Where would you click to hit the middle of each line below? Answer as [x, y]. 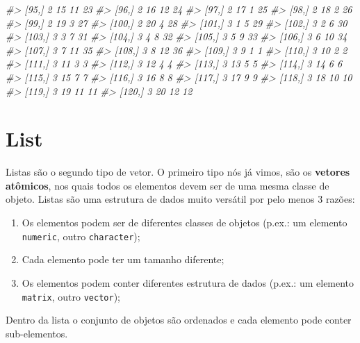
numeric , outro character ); [81, 236]
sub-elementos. [37, 333]
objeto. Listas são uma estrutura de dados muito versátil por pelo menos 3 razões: [180, 199]
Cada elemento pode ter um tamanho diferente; [123, 259]
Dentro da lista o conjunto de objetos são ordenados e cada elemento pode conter [179, 320]
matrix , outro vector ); [71, 296]
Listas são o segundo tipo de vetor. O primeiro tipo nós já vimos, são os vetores [178, 172]
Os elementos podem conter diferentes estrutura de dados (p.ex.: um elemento [188, 282]
